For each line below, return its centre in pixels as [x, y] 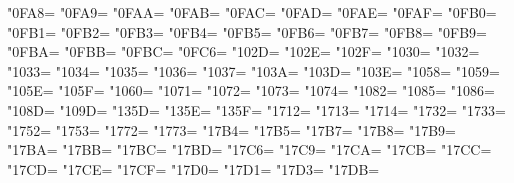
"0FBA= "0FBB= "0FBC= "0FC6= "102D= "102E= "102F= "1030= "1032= [243, 51]
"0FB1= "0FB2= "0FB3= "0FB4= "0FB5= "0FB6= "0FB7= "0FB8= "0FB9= [247, 31]
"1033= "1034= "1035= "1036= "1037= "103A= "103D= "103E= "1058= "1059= [253, 70]
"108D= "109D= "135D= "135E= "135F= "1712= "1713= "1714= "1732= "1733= [256, 109]
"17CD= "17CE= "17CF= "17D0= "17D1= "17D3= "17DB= [193, 168]
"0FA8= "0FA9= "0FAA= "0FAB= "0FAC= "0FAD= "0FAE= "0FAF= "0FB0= [252, 12]
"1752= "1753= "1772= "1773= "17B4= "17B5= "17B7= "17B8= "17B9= [232, 129]
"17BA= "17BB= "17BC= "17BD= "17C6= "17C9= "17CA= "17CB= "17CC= [249, 149]
